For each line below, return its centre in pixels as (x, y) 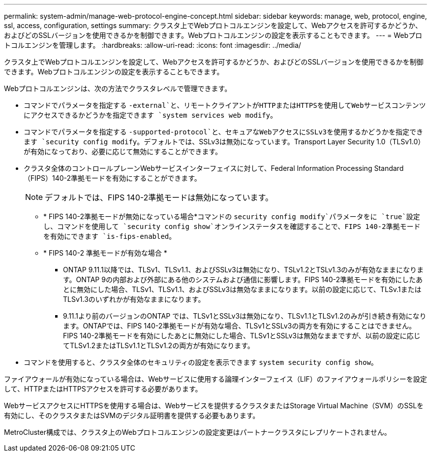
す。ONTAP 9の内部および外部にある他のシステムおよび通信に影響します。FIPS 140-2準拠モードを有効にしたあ (243, 279)
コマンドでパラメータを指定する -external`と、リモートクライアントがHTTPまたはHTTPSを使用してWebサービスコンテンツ (225, 105)
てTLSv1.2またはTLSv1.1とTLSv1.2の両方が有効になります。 (159, 345)
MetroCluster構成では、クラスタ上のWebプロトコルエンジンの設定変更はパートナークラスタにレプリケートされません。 (198, 432)
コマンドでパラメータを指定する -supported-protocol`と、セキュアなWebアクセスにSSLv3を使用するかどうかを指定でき (223, 132)
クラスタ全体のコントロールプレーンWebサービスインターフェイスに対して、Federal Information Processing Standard (214, 168)
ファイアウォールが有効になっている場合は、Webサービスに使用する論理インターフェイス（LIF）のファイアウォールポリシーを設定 (215, 379)
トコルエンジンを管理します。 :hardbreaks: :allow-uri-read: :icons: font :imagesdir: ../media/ (153, 45)
